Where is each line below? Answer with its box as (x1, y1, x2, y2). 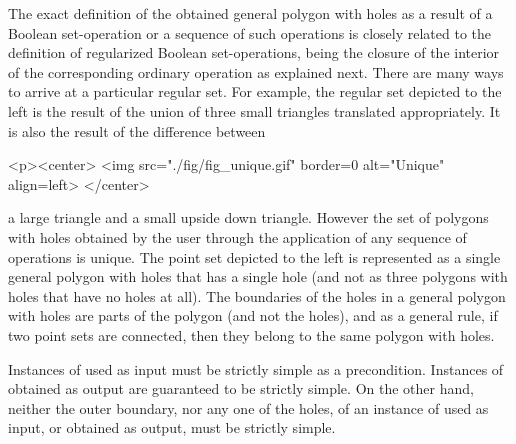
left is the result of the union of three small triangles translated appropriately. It (8, 100, 501, 121)
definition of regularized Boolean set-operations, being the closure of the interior (8, 42, 500, 63)
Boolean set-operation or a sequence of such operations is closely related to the (8, 22, 491, 43)
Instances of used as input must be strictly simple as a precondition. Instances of (8, 358, 504, 379)
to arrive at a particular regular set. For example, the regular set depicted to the (8, 81, 502, 102)
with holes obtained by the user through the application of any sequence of (8, 226, 467, 247)
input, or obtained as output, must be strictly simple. (8, 417, 336, 438)
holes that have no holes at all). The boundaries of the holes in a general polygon (8, 285, 506, 306)
